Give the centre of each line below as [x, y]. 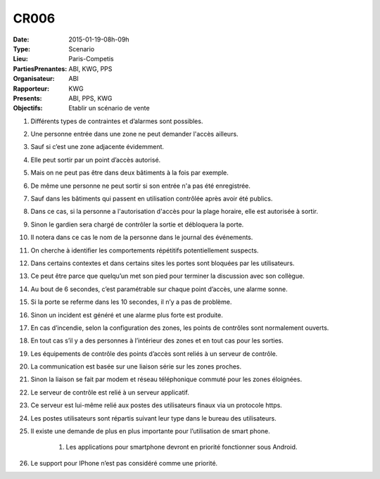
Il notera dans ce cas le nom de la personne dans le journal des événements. [142, 237]
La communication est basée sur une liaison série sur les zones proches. [136, 366]
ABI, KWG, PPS [90, 69]
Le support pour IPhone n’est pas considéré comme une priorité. [124, 463]
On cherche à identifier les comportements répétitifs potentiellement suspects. [145, 250]
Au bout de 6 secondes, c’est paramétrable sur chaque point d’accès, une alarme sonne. [159, 289]
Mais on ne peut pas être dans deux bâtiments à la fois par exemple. [129, 173]
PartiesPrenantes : [40, 69]
